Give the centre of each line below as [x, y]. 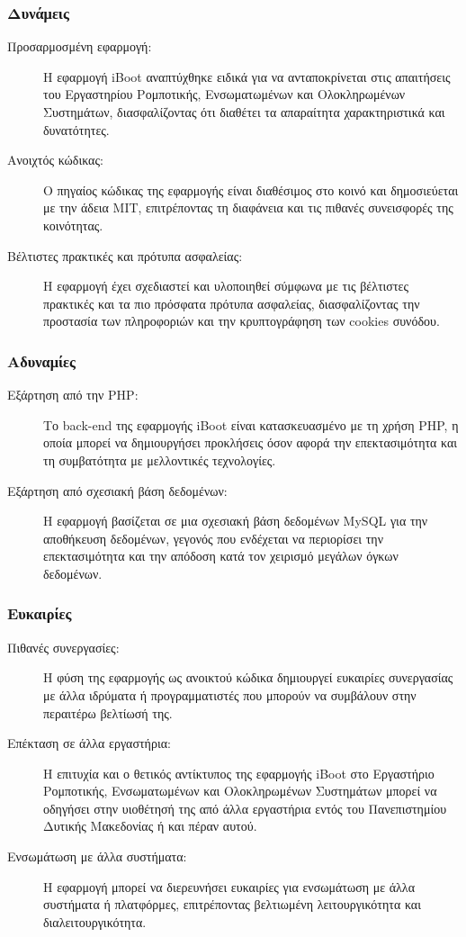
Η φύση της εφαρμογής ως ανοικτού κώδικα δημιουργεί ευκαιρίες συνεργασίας [248, 677]
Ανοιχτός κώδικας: [55, 160]
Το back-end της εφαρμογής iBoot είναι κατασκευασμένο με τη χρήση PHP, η [251, 424]
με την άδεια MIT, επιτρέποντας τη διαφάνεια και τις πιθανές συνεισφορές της [248, 207]
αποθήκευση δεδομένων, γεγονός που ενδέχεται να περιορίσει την [214, 538]
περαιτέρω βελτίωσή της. [108, 712]
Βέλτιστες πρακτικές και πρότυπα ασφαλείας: [125, 255]
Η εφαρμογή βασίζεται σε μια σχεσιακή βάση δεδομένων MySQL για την [236, 521]
